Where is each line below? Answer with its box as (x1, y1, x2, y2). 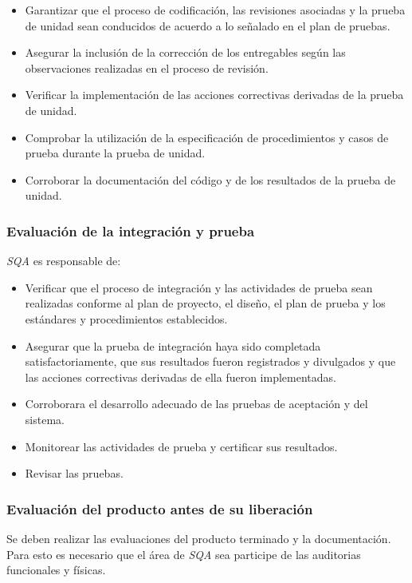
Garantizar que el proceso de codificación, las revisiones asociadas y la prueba (25, 2, 406, 18)
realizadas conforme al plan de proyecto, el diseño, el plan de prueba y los (25, 295, 386, 311)
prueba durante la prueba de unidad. (25, 145, 206, 161)
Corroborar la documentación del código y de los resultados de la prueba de (25, 171, 396, 188)
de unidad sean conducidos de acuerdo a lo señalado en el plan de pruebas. (25, 17, 390, 34)
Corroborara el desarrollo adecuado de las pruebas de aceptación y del (25, 395, 368, 412)
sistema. (25, 410, 65, 427)
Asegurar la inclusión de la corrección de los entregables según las (25, 44, 346, 61)
